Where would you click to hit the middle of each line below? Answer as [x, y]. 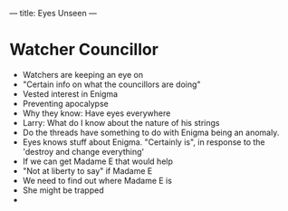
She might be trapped [63, 190]
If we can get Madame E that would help [98, 161]
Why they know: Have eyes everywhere [96, 113]
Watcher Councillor [84, 50]
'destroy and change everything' [83, 151]
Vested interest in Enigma [70, 93]
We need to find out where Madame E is [97, 180]
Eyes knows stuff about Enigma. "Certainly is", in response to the [144, 142]
